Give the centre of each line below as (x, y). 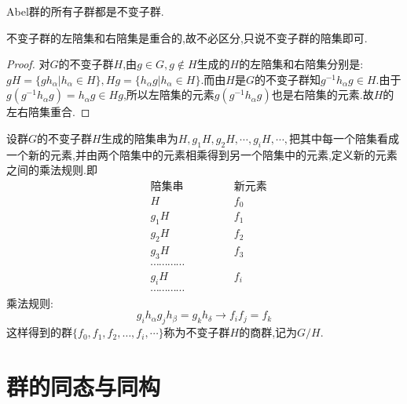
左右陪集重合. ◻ (48, 112)
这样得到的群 (39, 332)
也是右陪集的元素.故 (323, 95)
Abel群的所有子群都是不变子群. (85, 11)
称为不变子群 (197, 332)
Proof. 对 (28, 64)
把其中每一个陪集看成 (344, 138)
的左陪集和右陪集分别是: (301, 64)
